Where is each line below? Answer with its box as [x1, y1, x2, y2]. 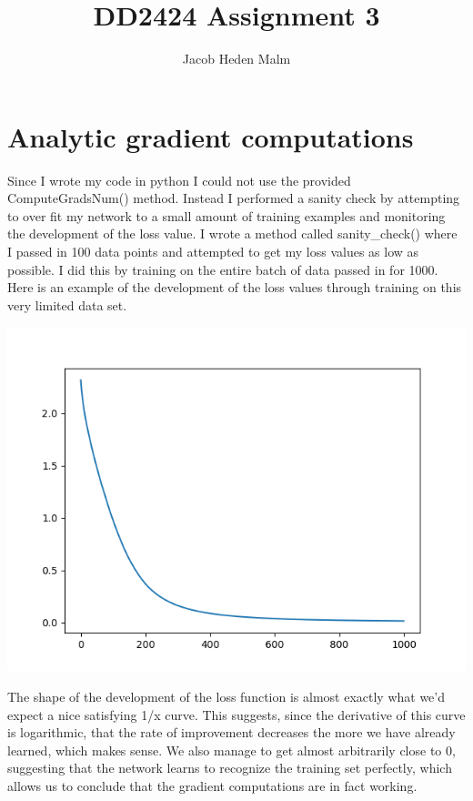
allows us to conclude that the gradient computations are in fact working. [7, 776, 418, 795]
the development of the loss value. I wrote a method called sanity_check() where [7, 224, 458, 243]
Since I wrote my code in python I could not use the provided [7, 170, 351, 189]
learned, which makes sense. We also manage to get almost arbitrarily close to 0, [7, 740, 456, 759]
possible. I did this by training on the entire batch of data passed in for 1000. [7, 259, 438, 279]
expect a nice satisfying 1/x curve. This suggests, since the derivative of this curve [7, 705, 466, 724]
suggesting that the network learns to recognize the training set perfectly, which [7, 758, 452, 777]
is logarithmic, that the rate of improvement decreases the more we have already [7, 723, 456, 742]
